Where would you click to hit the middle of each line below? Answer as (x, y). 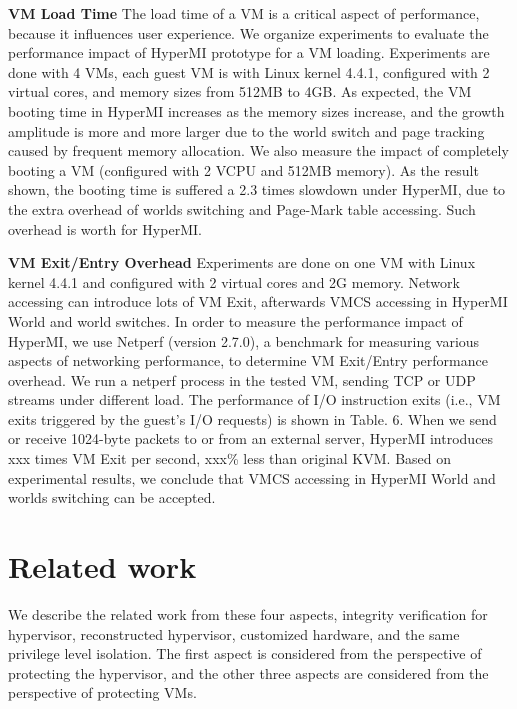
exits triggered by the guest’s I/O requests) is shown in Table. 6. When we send (252, 418)
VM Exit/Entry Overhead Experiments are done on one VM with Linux (242, 262)
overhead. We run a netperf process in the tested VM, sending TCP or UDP (242, 379)
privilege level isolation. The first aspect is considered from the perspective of (245, 653)
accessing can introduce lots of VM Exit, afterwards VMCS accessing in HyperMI (258, 301)
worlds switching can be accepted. (112, 497)
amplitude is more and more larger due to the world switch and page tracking (246, 130)
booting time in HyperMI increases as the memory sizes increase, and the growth (256, 110)
